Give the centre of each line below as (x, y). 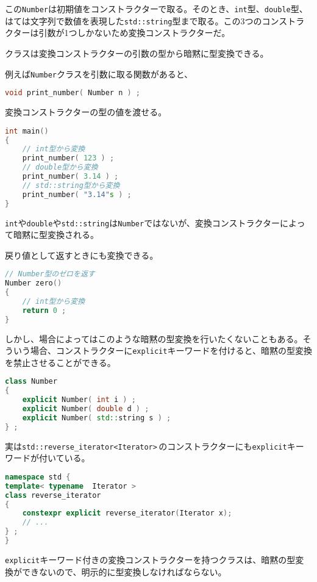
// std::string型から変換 (71, 185)
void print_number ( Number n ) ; (73, 93)
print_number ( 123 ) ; (68, 158)
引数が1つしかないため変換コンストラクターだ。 (134, 33)
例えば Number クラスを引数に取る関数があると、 (99, 74)
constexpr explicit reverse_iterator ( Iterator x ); (127, 513)
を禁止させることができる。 (60, 362)
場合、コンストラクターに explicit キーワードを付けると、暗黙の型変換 (171, 350)
